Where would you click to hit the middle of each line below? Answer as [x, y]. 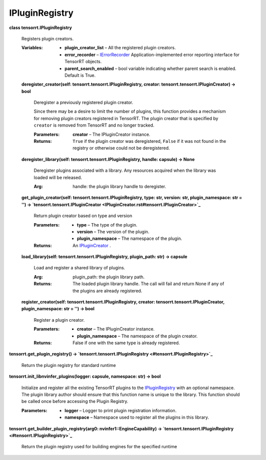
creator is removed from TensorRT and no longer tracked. [94, 125]
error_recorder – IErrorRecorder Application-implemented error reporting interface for [152, 55]
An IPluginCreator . [92, 245]
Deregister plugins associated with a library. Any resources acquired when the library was [125, 170]
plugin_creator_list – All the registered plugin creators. [120, 48]
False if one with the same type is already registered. [126, 343]
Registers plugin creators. [48, 38]
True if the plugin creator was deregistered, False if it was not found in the [150, 141]
